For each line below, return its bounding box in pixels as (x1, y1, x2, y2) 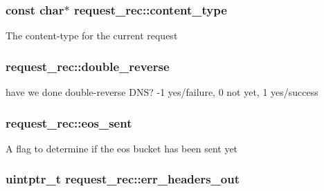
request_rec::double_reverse (6, 57, 170, 74)
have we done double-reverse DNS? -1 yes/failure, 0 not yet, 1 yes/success (6, 85, 318, 99)
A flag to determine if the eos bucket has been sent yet (6, 141, 238, 155)
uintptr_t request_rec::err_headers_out (6, 170, 240, 188)
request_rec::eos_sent (6, 114, 132, 131)
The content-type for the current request (6, 28, 178, 43)
